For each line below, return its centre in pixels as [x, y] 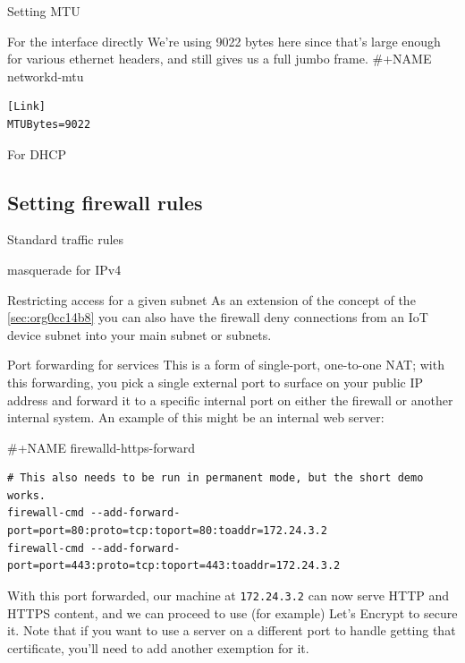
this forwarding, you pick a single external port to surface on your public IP [216, 382]
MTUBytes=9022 [49, 124]
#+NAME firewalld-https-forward [101, 447]
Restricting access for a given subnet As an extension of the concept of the [211, 299]
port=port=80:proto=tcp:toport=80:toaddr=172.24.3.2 [167, 531]
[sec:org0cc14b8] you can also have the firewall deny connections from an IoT [218, 317]
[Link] [26, 107]
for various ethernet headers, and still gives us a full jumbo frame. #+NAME [220, 59]
